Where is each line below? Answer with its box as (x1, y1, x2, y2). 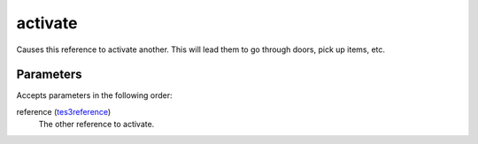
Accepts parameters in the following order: (16, 90, 173, 101)
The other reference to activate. (38, 119, 155, 130)
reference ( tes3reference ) (16, 106, 112, 117)
